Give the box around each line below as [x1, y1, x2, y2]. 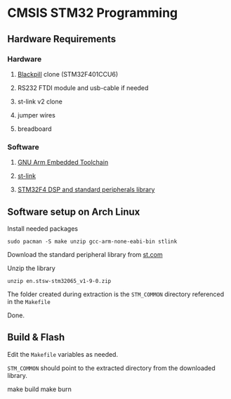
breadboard [17, 125, 52, 133]
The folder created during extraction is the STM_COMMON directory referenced [7, 290, 225, 298]
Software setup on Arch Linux [7, 205, 140, 217]
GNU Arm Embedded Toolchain [17, 158, 109, 167]
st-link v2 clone [17, 97, 63, 106]
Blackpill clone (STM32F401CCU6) [17, 70, 119, 78]
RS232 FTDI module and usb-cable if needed [17, 83, 149, 92]
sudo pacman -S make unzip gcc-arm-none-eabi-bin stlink [7, 238, 178, 245]
